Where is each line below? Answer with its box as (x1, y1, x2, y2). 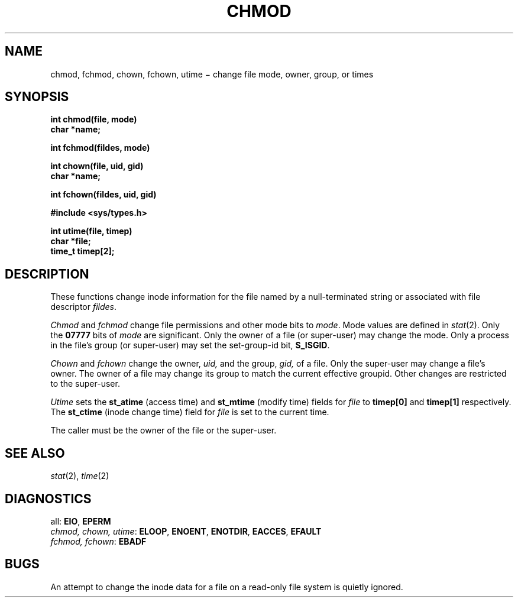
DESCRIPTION (5, 266, 89, 281)
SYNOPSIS (5, 89, 69, 105)
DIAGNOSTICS (5, 491, 92, 506)
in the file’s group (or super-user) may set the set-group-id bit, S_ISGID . (50, 340, 330, 351)
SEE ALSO (5, 445, 65, 461)
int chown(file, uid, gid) (50, 161, 144, 171)
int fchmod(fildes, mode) (50, 143, 150, 153)
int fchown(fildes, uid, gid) (50, 189, 157, 200)
